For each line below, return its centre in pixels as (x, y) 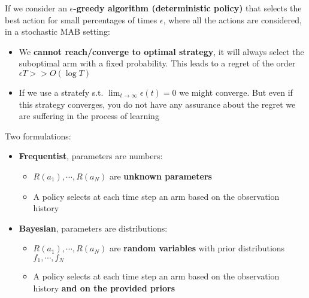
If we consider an (36, 8)
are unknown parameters (160, 176)
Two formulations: (38, 136)
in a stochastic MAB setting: (57, 31)
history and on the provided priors (104, 288)
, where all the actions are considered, (232, 19)
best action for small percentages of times (81, 19)
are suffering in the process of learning (89, 116)
